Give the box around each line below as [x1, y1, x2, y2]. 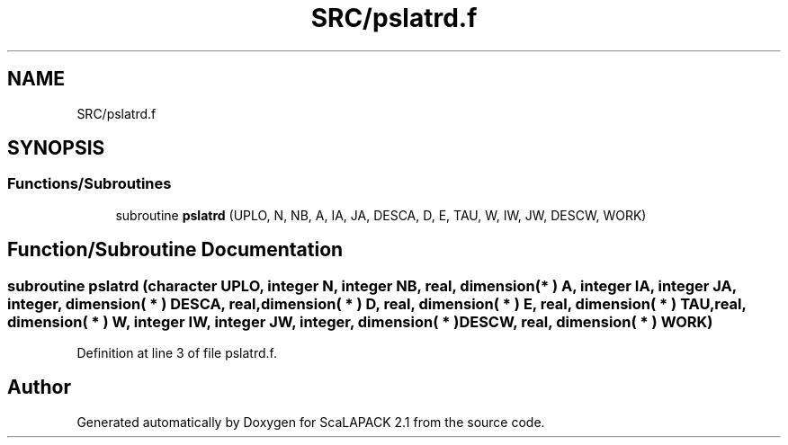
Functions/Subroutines [7, 174, 172, 193]
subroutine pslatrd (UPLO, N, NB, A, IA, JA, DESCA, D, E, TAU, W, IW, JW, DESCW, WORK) [115, 207, 647, 223]
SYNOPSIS [7, 137, 105, 160]
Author [7, 376, 71, 399]
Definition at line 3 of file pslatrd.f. [76, 345, 278, 361]
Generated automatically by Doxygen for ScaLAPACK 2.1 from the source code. [76, 414, 545, 430]
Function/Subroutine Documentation [7, 238, 344, 262]
